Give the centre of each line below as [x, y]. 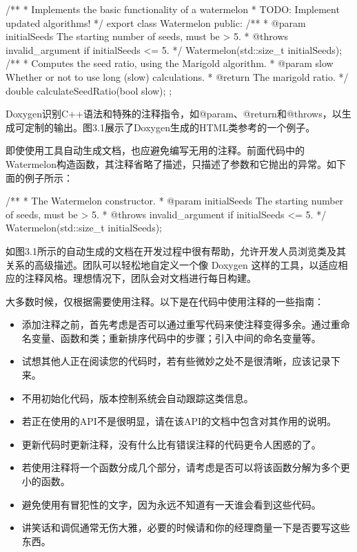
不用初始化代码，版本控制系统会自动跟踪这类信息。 [137, 398]
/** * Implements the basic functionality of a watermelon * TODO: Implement [173, 9]
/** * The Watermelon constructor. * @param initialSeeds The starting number [175, 201]
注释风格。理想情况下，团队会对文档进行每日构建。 [140, 278]
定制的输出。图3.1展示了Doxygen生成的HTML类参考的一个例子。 [170, 127]
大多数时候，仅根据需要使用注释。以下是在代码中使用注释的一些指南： [165, 301]
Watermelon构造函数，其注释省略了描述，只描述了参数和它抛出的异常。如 [171, 163]
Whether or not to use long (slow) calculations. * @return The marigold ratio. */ [177, 76]
